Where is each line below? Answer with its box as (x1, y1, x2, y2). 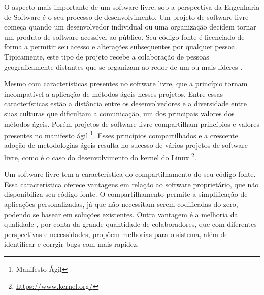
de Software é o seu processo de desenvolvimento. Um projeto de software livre (4, 11, 249, 22)
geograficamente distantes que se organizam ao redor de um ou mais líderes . (4, 61, 243, 72)
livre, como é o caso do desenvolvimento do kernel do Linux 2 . (4, 150, 196, 162)
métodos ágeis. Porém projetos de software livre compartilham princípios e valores (4, 118, 259, 129)
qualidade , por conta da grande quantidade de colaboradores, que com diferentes (4, 219, 257, 229)
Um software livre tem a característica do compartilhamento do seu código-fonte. (4, 169, 256, 180)
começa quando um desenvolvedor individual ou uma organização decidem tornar (4, 21, 256, 32)
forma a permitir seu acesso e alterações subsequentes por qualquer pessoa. (4, 41, 237, 52)
